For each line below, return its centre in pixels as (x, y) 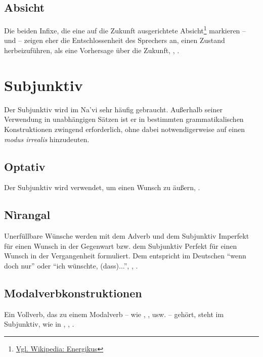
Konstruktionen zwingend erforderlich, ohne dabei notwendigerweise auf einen (124, 129)
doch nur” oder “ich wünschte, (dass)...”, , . (71, 265)
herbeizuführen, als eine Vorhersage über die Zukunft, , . (92, 50)
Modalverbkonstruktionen (73, 293)
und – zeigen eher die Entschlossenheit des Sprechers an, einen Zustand (115, 40)
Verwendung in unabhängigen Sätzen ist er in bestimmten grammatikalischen (124, 119)
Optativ (25, 166)
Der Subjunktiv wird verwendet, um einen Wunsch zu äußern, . (102, 187)
